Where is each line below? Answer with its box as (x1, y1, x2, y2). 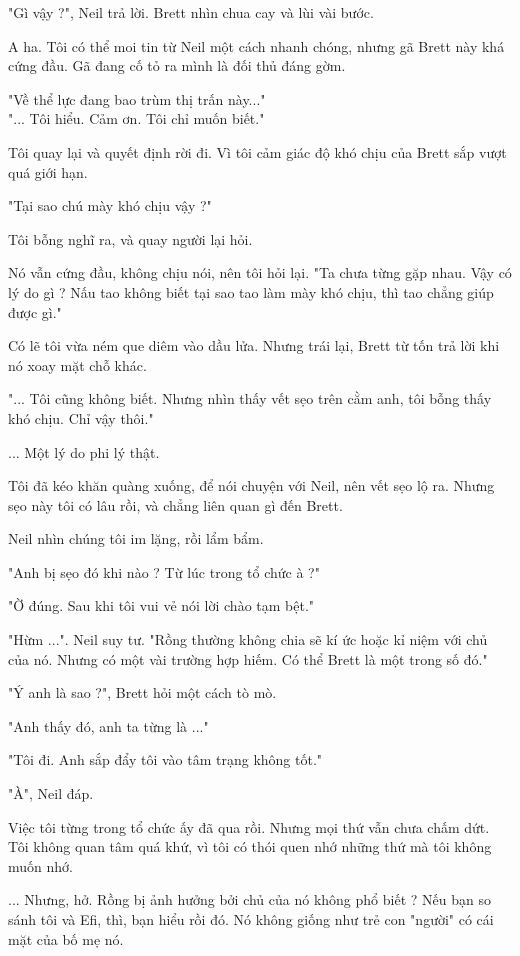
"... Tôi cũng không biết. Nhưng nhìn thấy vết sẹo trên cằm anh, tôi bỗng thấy (8, 388, 492, 409)
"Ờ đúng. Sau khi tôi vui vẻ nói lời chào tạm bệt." (8, 595, 315, 616)
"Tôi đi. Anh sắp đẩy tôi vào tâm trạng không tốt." (8, 749, 323, 770)
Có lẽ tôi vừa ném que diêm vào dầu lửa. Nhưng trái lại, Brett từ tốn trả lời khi (8, 335, 500, 356)
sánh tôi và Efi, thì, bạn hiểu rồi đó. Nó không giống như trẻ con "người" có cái (8, 909, 494, 929)
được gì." (8, 301, 62, 322)
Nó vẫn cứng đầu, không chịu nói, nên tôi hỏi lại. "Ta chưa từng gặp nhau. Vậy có (8, 262, 512, 283)
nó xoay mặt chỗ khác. (8, 354, 147, 375)
